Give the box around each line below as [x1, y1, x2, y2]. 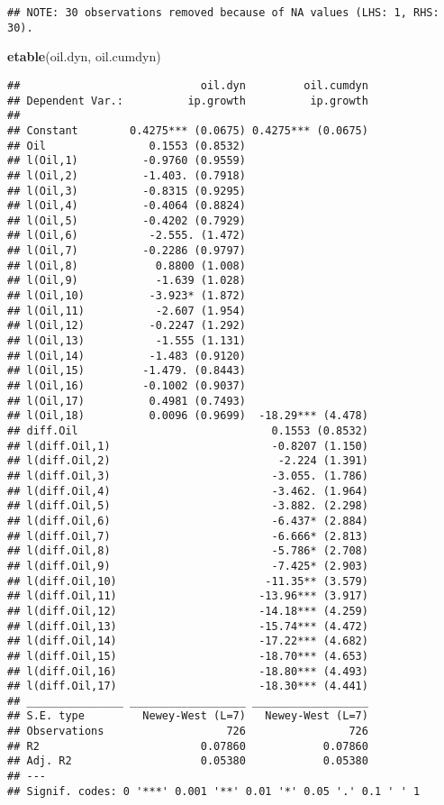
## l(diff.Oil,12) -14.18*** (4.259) [7, 604, 368, 617]
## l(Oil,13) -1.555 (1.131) [7, 334, 246, 348]
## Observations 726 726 [7, 725, 368, 738]
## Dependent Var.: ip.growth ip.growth [7, 94, 368, 107]
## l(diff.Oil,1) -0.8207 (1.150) [7, 439, 368, 453]
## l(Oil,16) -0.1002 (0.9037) [7, 380, 246, 393]
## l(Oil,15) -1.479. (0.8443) [7, 364, 246, 378]
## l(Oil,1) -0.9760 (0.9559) [7, 154, 246, 168]
